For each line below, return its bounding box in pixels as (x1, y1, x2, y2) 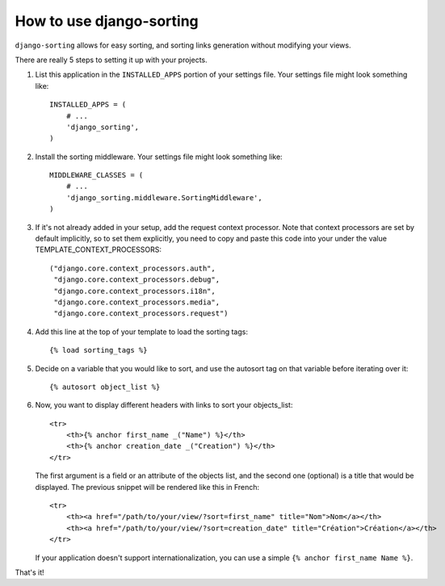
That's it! (15, 567, 44, 577)
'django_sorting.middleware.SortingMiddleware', (65, 193, 262, 202)
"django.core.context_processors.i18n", (53, 287, 216, 295)
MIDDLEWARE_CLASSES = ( (49, 170, 144, 180)
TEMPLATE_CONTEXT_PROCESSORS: (35, 245, 162, 254)
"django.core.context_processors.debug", (53, 275, 220, 284)
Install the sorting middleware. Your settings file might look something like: (35, 152, 283, 161)
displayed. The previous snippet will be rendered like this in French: (35, 482, 260, 492)
